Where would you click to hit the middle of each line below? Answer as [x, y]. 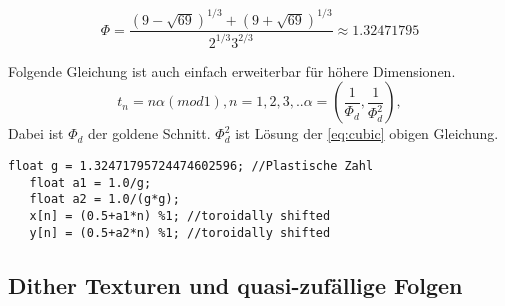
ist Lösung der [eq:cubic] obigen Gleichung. [367, 133]
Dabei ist [36, 133]
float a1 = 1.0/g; [90, 182]
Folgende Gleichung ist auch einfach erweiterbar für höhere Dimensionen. [232, 70]
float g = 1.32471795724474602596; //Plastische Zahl [191, 166]
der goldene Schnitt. [149, 133]
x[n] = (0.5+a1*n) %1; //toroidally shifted [180, 216]
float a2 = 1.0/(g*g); [104, 199]
